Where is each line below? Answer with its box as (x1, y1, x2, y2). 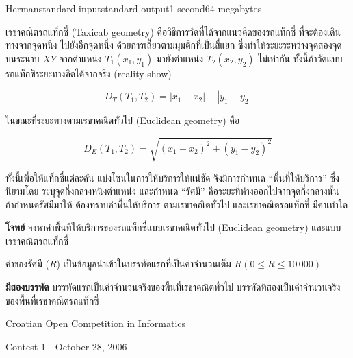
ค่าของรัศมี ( (5, 256, 49, 271)
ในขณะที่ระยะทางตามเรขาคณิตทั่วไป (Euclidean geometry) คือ (5, 113, 240, 128)
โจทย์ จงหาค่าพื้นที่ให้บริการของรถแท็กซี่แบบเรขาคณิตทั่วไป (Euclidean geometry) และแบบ (5, 220, 341, 235)
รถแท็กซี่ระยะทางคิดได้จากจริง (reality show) (5, 66, 172, 80)
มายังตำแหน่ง (156, 51, 204, 65)
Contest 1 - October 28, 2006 (5, 339, 127, 353)
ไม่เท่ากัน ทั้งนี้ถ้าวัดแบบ (258, 51, 343, 65)
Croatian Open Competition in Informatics (5, 316, 186, 331)
